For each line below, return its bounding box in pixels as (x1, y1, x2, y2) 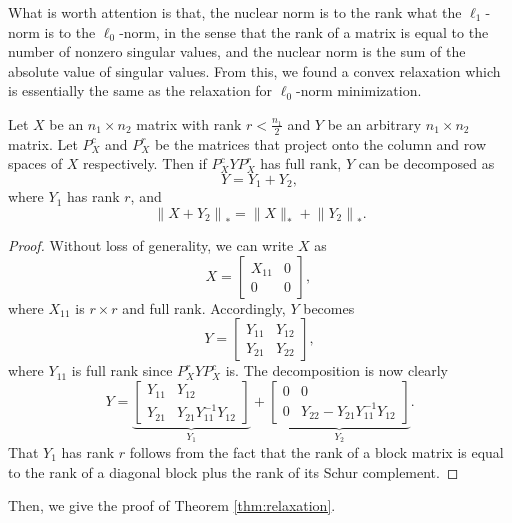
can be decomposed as (358, 153, 495, 174)
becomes (303, 297, 355, 318)
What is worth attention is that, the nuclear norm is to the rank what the (8, 2, 462, 22)
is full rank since (71, 360, 173, 381)
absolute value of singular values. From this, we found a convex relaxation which (8, 60, 501, 81)
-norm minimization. (296, 80, 422, 101)
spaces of (8, 153, 63, 174)
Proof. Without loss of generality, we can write (8, 235, 294, 256)
